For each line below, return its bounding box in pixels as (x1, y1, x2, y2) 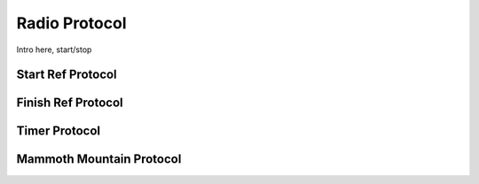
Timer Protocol (16, 124, 101, 139)
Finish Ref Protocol (16, 96, 123, 111)
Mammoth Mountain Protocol (16, 151, 182, 167)
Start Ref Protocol (16, 67, 117, 82)
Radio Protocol (16, 13, 127, 33)
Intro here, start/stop (16, 44, 92, 55)
